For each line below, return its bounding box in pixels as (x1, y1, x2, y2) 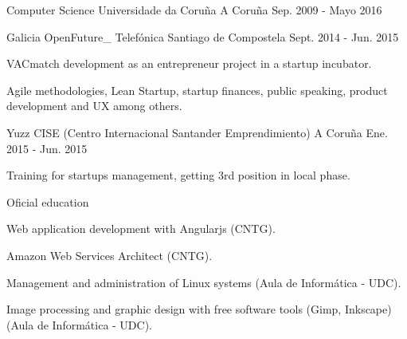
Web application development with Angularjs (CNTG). (6, 220, 276, 237)
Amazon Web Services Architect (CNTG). (6, 246, 213, 263)
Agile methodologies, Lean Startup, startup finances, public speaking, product (6, 81, 388, 98)
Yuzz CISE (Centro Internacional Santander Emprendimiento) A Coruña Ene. (6, 124, 388, 140)
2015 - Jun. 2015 (6, 140, 88, 156)
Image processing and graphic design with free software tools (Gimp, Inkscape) (6, 301, 392, 317)
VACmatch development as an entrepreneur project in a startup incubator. (6, 55, 372, 72)
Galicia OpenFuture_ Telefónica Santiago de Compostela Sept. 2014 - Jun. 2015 (6, 28, 399, 45)
